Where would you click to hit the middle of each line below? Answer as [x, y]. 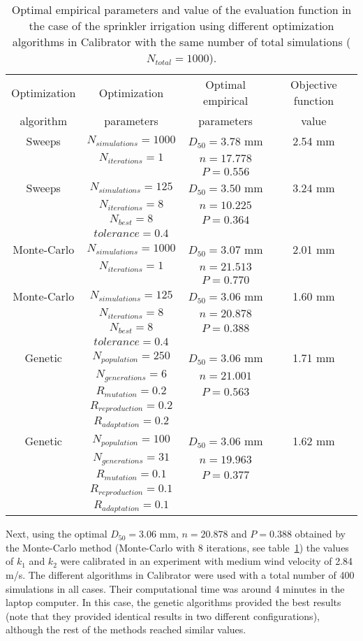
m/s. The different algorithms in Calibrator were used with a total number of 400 [180, 574]
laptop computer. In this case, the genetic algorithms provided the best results [173, 602]
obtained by [320, 534]
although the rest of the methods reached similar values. [126, 629]
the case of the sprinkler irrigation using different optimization [181, 26]
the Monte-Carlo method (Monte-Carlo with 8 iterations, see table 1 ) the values [177, 547]
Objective [314, 84]
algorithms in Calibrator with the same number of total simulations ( [181, 42]
